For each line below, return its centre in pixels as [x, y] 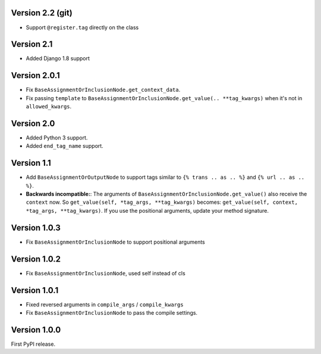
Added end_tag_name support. [64, 146]
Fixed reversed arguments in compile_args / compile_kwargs [105, 305]
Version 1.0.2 [36, 259]
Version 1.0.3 [36, 227]
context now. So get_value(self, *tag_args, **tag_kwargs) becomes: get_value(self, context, [162, 202]
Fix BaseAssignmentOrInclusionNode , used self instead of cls [106, 273]
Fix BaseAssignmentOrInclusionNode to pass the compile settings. [112, 312]
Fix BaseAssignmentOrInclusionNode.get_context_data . [103, 90]
